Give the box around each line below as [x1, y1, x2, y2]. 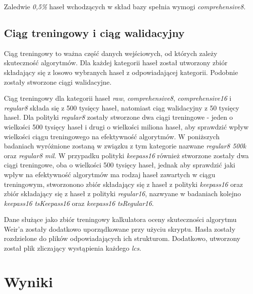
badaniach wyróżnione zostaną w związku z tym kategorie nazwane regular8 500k [4, 141, 246, 151]
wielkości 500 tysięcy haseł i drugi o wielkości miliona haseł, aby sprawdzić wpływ [4, 121, 249, 131]
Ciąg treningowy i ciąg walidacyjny [4, 25, 185, 40]
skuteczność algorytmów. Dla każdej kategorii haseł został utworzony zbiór [4, 57, 228, 68]
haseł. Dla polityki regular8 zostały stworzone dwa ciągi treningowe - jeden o [4, 112, 233, 122]
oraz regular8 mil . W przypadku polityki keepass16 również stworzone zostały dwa [4, 150, 249, 160]
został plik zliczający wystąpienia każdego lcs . [4, 243, 141, 253]
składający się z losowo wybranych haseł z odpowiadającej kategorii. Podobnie [4, 67, 238, 77]
